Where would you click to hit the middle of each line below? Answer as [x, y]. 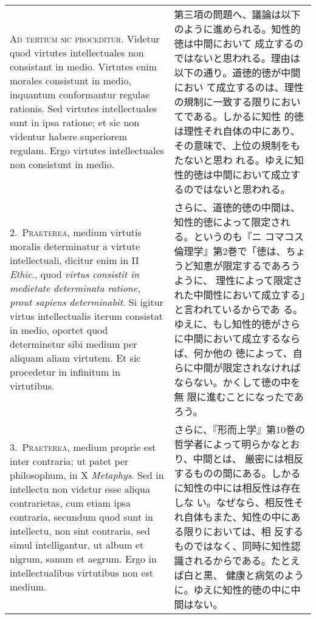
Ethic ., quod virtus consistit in [74, 274]
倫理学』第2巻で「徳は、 [230, 251]
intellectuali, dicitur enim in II [74, 260]
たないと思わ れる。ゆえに [234, 160]
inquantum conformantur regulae [80, 94]
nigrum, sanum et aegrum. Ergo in [83, 558]
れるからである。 [232, 560]
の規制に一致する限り [223, 102]
